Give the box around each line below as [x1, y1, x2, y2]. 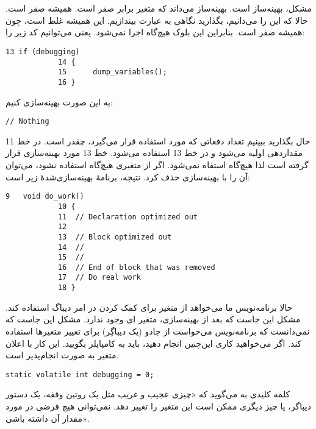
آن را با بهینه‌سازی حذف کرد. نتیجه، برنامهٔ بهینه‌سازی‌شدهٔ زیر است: [5, 170, 250, 183]
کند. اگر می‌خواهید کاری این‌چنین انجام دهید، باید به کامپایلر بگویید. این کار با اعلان [5, 336, 302, 349]
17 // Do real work [57, 273, 141, 282]
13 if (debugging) [5, 47, 80, 56]
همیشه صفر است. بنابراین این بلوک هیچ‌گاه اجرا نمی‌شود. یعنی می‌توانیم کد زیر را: [5, 26, 305, 38]
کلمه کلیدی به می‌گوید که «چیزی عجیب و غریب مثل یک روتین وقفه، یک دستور [5, 388, 290, 400]
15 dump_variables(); [57, 68, 167, 77]
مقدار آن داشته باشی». [5, 411, 90, 424]
